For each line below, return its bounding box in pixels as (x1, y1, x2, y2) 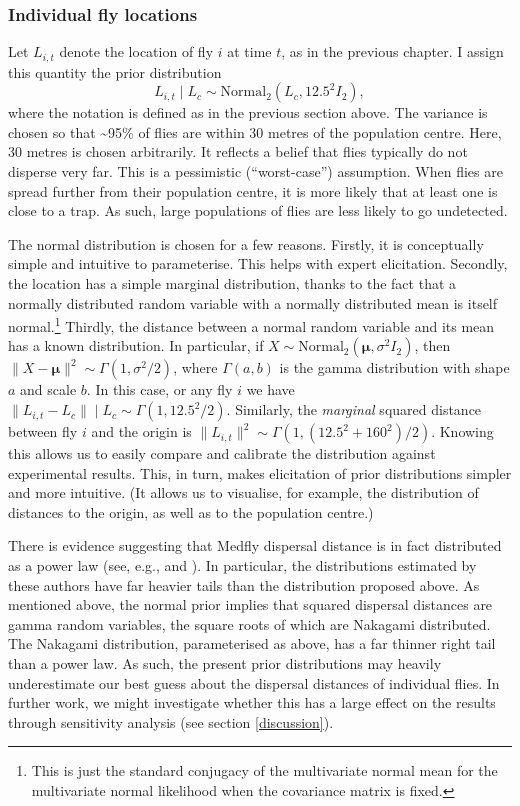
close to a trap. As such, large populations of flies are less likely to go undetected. (8, 200, 508, 221)
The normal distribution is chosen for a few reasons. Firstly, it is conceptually (8, 233, 484, 254)
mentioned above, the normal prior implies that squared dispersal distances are (8, 594, 493, 615)
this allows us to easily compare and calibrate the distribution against (8, 443, 436, 464)
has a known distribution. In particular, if (8, 335, 264, 356)
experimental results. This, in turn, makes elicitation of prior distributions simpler (8, 462, 512, 483)
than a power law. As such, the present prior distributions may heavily (8, 652, 442, 673)
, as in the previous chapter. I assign (281, 41, 504, 62)
